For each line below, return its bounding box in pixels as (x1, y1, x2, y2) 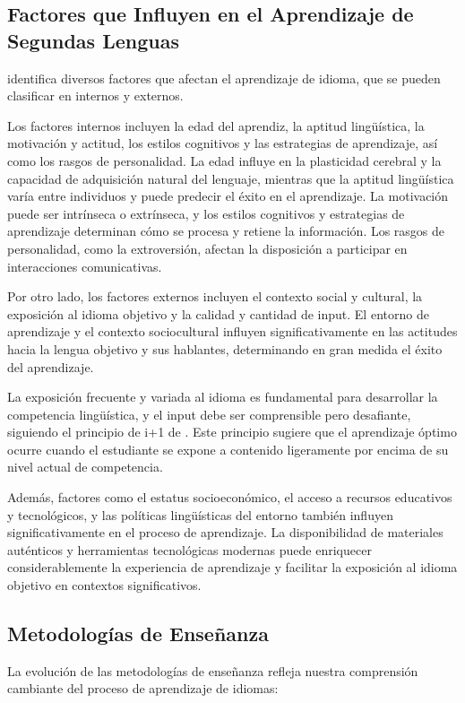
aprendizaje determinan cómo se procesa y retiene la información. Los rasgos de (7, 221, 445, 240)
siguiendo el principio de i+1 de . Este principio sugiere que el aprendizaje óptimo (7, 422, 457, 441)
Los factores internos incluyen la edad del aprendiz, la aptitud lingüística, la (7, 116, 425, 135)
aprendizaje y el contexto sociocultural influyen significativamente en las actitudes (7, 322, 458, 341)
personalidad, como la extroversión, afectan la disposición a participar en (7, 239, 408, 257)
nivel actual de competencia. (7, 457, 163, 476)
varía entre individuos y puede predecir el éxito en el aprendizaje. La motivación (7, 187, 449, 205)
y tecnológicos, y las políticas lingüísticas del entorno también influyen (7, 505, 393, 524)
